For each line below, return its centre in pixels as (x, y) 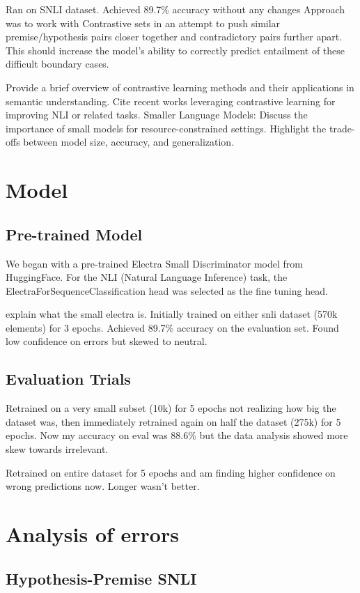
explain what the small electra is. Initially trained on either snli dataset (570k (172, 314)
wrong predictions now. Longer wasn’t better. (103, 486)
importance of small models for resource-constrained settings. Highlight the (166, 128)
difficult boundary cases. (57, 64)
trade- (342, 128)
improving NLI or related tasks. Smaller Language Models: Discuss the (157, 115)
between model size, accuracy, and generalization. (129, 142)
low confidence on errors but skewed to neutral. (107, 341)
